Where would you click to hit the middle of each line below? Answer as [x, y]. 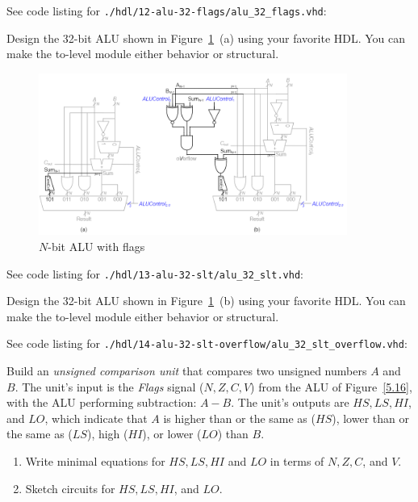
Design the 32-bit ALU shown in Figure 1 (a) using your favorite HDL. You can [206, 38]
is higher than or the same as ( [239, 418]
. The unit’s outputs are [290, 402]
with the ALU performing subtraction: [102, 402]
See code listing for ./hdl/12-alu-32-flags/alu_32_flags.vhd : [167, 10]
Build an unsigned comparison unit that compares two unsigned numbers [187, 371]
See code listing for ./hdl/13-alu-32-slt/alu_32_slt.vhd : [155, 273]
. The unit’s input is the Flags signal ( [109, 386]
